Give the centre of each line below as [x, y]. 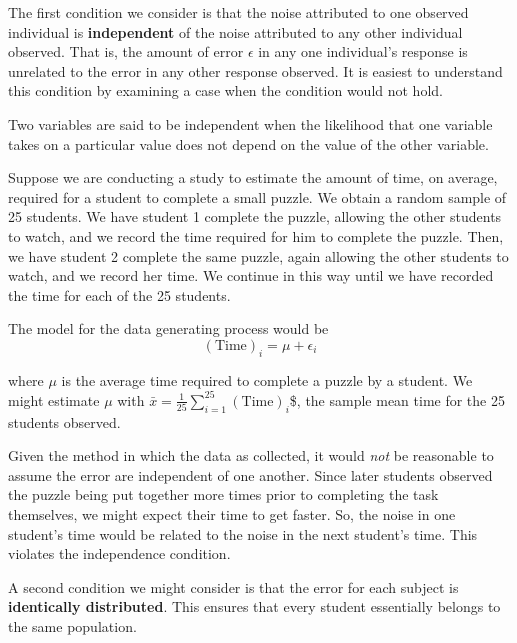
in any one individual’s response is [363, 51]
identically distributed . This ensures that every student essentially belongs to [254, 606]
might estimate [54, 399]
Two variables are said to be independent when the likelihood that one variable [250, 123]
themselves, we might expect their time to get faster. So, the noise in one [232, 513]
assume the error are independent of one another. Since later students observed [250, 474]
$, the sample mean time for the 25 [397, 399]
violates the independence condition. [119, 553]
